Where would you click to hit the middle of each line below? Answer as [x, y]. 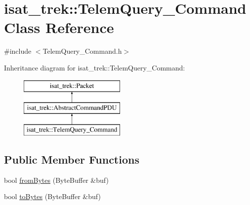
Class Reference [59, 27]
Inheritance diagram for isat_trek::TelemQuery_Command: [95, 67]
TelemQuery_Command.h [82, 51]
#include [18, 51]
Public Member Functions [72, 159]
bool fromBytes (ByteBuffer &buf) [56, 180]
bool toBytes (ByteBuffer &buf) [52, 196]
